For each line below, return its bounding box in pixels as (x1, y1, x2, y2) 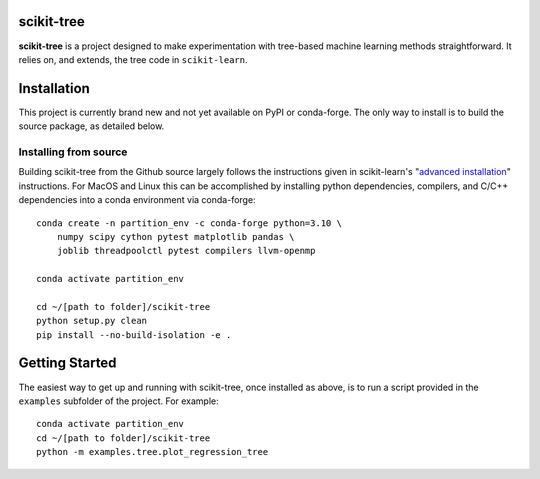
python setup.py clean (36, 315, 148, 327)
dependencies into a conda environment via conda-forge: (18, 194, 256, 206)
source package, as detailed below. (18, 120, 165, 132)
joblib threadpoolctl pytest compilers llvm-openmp (56, 245, 316, 257)
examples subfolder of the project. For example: (18, 395, 219, 407)
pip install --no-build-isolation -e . (36, 329, 232, 340)
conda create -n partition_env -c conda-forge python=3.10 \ (36, 217, 342, 229)
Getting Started (18, 355, 117, 372)
